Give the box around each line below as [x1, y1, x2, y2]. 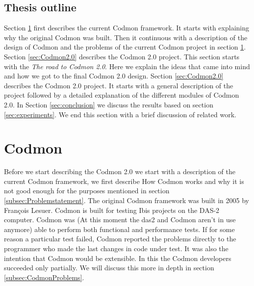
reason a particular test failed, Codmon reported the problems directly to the [4, 234, 236, 244]
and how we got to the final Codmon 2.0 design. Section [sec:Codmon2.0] [4, 71, 224, 81]
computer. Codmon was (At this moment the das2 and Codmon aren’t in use [4, 214, 236, 225]
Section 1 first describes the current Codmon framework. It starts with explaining [4, 23, 249, 33]
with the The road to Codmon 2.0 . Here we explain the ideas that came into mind [4, 61, 250, 71]
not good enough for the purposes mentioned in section [4, 185, 170, 196]
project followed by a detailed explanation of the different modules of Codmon [4, 90, 239, 100]
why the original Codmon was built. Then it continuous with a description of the [4, 32, 248, 42]
